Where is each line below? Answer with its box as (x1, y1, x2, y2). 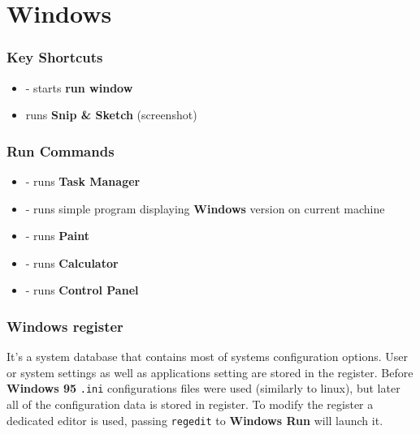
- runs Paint (25, 227, 89, 244)
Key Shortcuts (6, 47, 103, 67)
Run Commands (6, 140, 115, 161)
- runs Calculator (25, 254, 119, 271)
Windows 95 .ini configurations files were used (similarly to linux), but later (6, 380, 401, 397)
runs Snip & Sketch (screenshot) (25, 106, 197, 123)
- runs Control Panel (25, 281, 139, 299)
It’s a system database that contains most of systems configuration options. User (6, 348, 408, 365)
